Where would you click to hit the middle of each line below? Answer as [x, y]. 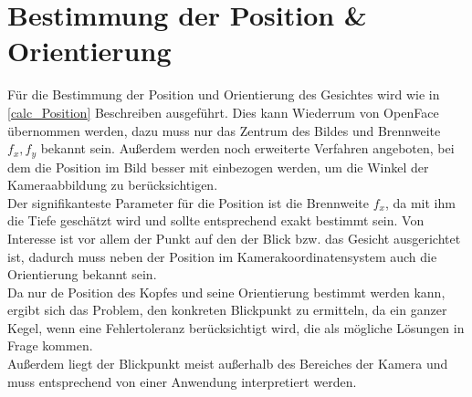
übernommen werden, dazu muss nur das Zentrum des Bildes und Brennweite [224, 130]
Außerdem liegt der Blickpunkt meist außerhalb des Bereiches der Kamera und [228, 364]
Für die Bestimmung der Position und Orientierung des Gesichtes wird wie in [224, 94]
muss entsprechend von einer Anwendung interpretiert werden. [182, 381]
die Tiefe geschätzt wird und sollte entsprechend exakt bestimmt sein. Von [216, 220]
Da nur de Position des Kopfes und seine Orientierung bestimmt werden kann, [226, 292]
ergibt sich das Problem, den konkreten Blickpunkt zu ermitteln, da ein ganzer [227, 310]
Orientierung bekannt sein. [82, 274]
